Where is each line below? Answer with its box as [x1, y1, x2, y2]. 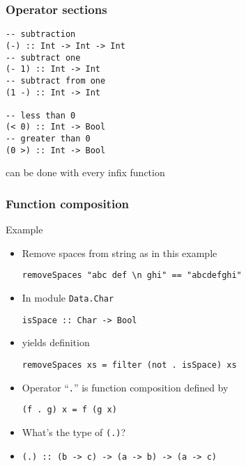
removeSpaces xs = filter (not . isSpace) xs [22, 360, 237, 370]
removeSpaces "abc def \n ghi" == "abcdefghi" [22, 270, 242, 281]
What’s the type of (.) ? [22, 424, 126, 439]
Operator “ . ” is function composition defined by [22, 380, 229, 394]
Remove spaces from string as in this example [22, 245, 217, 260]
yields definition [22, 335, 90, 350]
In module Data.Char [22, 290, 114, 305]
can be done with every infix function [6, 165, 165, 180]
